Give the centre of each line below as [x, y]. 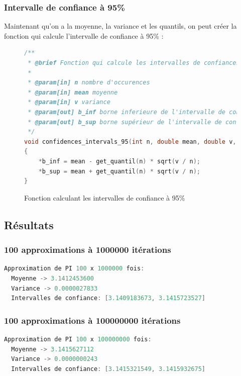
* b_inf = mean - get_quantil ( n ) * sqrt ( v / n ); [119, 161]
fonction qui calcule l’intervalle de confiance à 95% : [84, 35]
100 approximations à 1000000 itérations [88, 250]
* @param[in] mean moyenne [73, 92]
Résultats [29, 224]
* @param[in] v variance [69, 102]
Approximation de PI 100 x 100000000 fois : [78, 339]
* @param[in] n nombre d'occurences [89, 83]
